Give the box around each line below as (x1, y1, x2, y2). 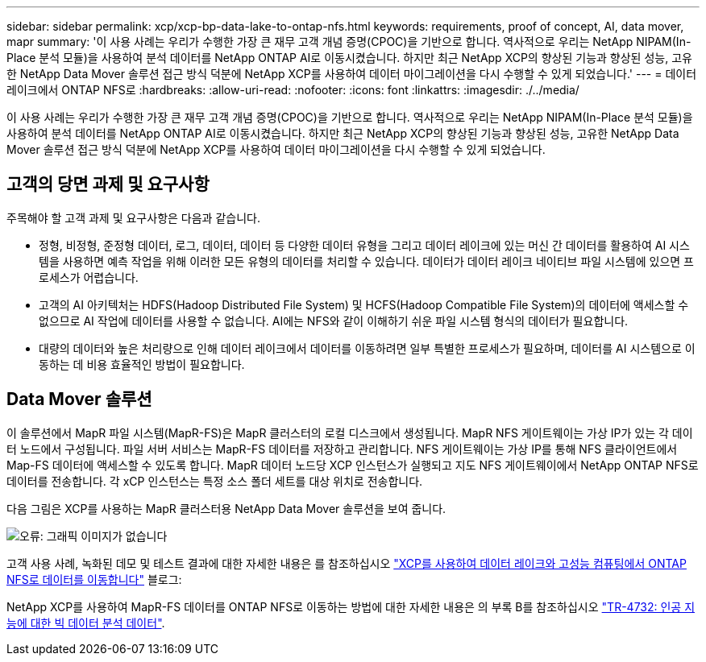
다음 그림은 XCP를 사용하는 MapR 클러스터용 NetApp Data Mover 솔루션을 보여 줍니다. (6, 501, 446, 515)
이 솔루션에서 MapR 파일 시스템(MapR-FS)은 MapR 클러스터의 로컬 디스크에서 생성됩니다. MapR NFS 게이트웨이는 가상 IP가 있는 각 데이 (6, 425, 693, 440)
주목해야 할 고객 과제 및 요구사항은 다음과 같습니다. (6, 210, 260, 225)
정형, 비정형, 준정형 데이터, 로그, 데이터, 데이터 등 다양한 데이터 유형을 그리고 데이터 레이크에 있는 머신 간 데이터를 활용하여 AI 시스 (39, 238, 690, 252)
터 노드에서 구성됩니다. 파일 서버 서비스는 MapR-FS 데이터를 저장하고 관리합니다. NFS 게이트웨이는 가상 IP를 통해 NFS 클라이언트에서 (6, 441, 678, 456)
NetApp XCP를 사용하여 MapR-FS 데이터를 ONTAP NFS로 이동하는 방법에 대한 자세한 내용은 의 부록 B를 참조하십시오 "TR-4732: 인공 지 (6, 599, 696, 614)
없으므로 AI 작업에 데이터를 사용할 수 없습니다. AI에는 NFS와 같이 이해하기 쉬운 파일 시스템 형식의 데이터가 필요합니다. (39, 313, 629, 328)
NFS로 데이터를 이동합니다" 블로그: (6, 572, 182, 586)
